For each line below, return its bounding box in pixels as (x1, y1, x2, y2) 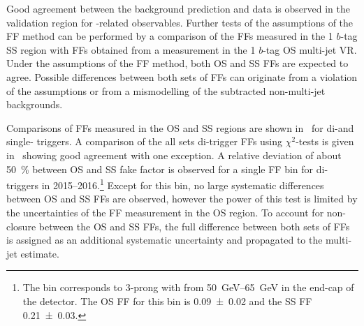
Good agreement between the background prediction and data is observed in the (6, 1, 350, 15)
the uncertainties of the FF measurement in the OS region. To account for (6, 205, 324, 219)
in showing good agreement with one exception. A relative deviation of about (6, 147, 342, 162)
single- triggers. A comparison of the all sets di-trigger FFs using (6, 134, 283, 149)
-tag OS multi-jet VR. (263, 42, 357, 57)
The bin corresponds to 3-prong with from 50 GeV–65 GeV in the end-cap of (22, 280, 354, 295)
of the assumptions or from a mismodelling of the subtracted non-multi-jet (6, 83, 326, 98)
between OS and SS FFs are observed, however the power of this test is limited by (6, 191, 358, 206)
